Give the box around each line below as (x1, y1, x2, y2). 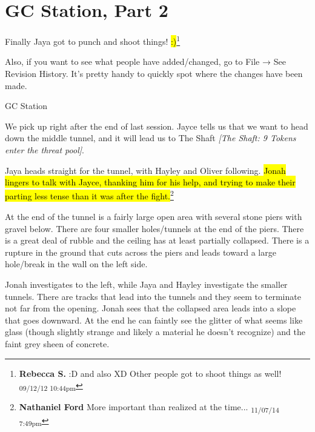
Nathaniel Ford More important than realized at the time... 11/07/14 (19, 400, 279, 415)
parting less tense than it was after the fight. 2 (5, 188, 174, 202)
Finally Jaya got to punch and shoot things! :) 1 (5, 33, 181, 47)
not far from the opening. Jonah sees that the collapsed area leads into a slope (5, 302, 296, 314)
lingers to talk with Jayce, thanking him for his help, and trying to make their (5, 176, 296, 188)
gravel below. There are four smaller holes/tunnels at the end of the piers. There (5, 222, 304, 234)
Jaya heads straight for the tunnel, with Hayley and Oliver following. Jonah (5, 164, 286, 176)
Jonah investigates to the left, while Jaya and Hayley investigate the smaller (5, 277, 288, 290)
